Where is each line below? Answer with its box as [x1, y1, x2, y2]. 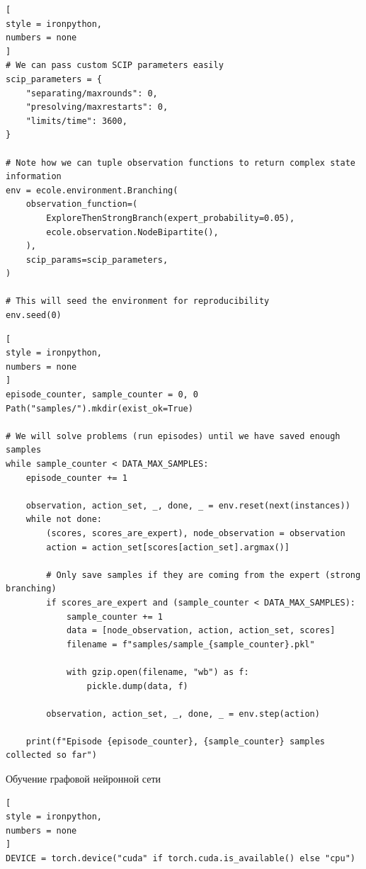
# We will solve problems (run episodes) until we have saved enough [6, 431, 341, 441]
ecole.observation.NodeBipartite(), [46, 227, 219, 237]
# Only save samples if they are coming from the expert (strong [46, 569, 361, 580]
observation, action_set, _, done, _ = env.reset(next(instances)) [25, 500, 350, 511]
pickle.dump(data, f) [86, 681, 188, 691]
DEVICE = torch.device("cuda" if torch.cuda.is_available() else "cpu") [6, 853, 355, 864]
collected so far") [6, 750, 97, 761]
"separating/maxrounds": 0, [25, 88, 158, 98]
